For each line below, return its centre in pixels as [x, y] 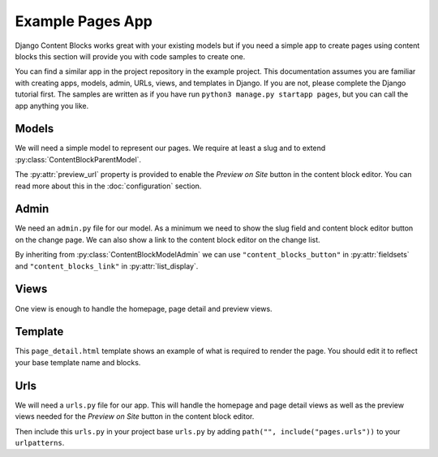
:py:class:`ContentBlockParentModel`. [78, 159]
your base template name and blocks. [78, 362]
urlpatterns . [40, 442]
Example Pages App [84, 21]
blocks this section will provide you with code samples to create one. [130, 56]
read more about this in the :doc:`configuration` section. [108, 186]
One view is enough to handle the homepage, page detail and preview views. [144, 308]
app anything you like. [52, 106]
